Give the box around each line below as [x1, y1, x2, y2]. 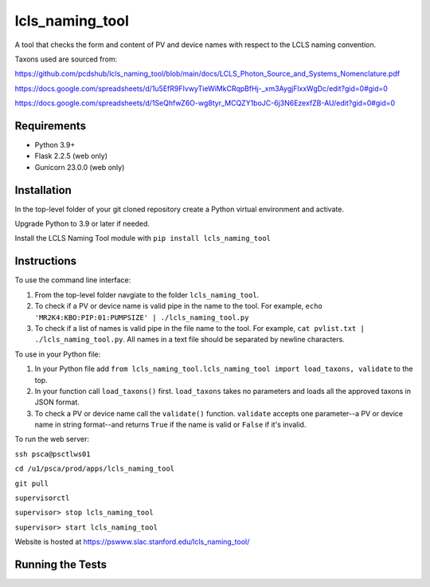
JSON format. [34, 397, 80, 407]
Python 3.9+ [34, 140, 76, 150]
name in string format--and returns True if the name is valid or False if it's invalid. [34, 420, 307, 430]
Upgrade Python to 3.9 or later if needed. [14, 219, 150, 229]
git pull [14, 479, 49, 488]
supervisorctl [14, 494, 70, 502]
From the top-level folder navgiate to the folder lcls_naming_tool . [34, 290, 260, 299]
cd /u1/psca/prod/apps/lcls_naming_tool [14, 464, 175, 474]
